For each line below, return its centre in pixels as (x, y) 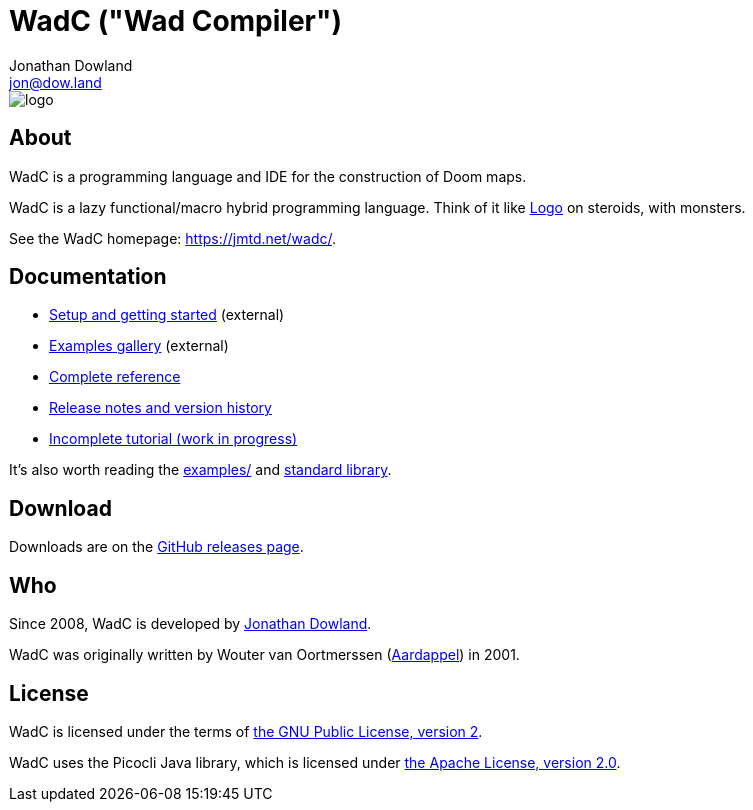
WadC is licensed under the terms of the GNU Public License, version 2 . (246, 731)
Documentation (88, 277)
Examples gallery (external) (139, 346)
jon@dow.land (55, 82)
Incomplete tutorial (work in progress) (173, 439)
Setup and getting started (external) (167, 315)
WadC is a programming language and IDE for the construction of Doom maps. (268, 176)
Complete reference (115, 377)
